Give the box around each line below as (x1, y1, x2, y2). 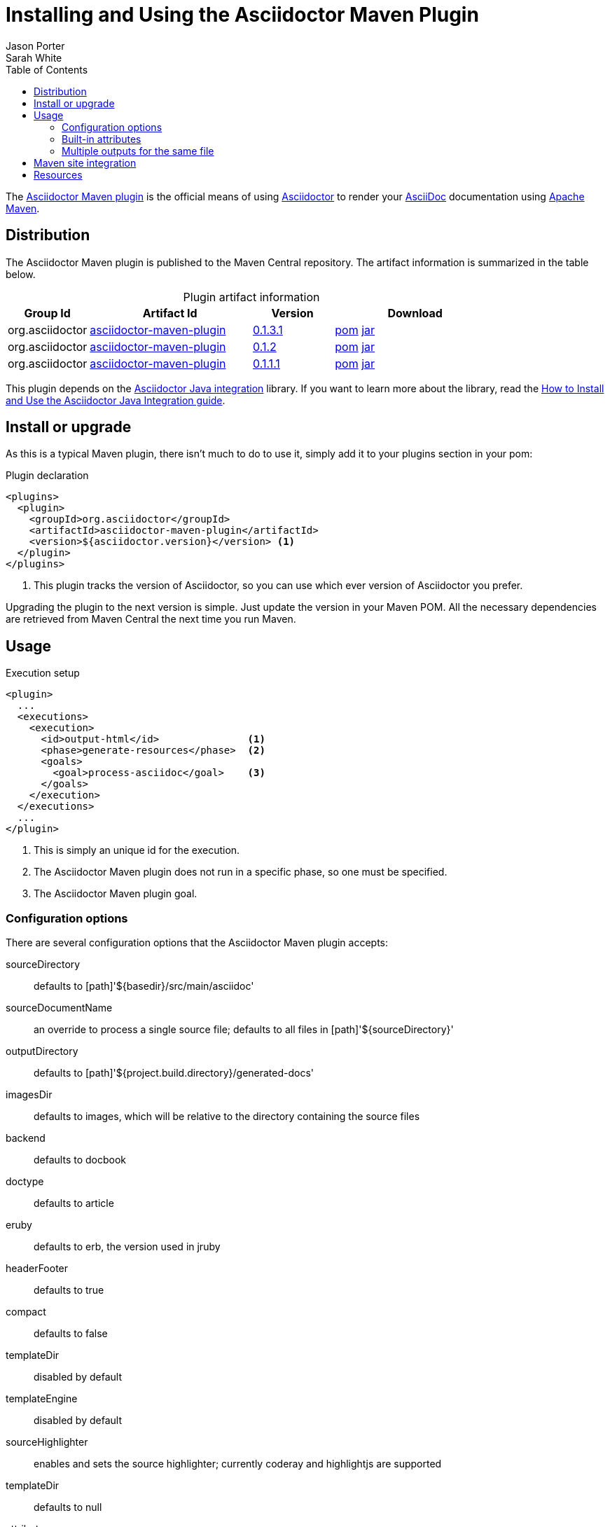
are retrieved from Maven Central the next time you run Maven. (6, 613, 296, 626)
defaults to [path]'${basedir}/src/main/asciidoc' (34, 980, 254, 993)
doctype (6, 1175, 44, 1188)
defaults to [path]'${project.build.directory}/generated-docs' (34, 1067, 314, 1079)
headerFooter (6, 1262, 69, 1275)
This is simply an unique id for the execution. (34, 844, 240, 857)
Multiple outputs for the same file (62, 144, 214, 157)
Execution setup (6, 667, 80, 679)
